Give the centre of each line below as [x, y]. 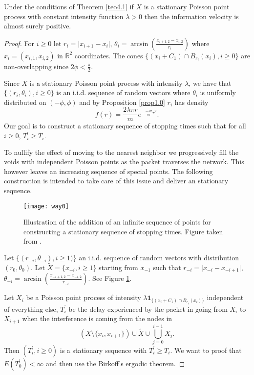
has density [191, 102]
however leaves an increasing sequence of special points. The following [108, 171]
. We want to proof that [206, 350]
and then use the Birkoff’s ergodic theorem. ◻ [116, 363]
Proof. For [19, 43]
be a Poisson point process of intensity [84, 297]
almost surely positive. [38, 26]
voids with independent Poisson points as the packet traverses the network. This [124, 162]
